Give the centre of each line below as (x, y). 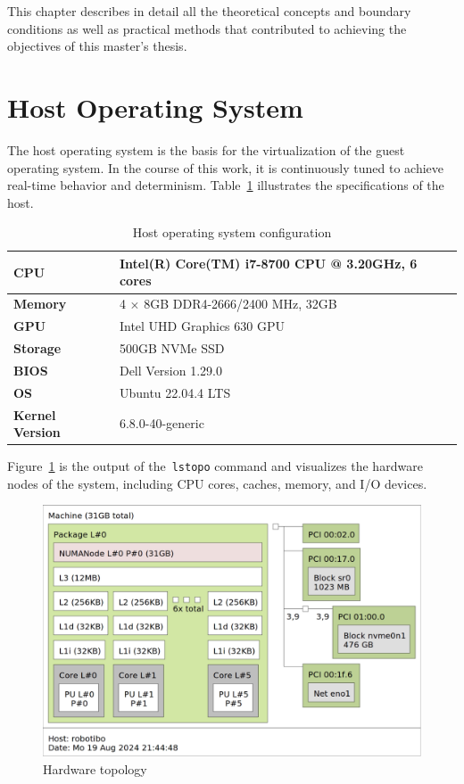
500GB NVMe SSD (172, 348)
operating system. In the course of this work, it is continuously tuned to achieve (226, 167)
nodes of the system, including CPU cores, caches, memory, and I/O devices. (217, 483)
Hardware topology (95, 768)
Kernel (35, 414)
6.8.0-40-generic (162, 423)
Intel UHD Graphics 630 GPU (202, 326)
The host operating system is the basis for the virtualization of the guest (206, 149)
